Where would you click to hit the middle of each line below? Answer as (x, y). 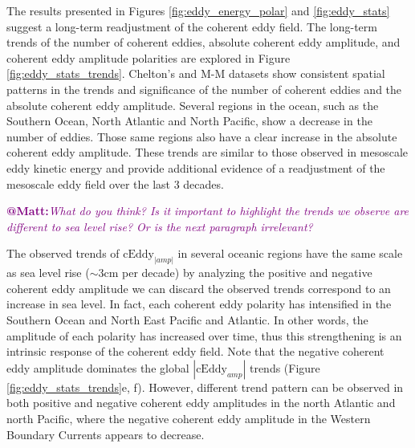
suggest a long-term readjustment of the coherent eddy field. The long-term (192, 26)
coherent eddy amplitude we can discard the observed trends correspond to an (199, 288)
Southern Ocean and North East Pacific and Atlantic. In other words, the (187, 319)
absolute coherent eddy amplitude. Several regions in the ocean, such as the (193, 105)
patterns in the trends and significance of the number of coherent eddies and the (204, 89)
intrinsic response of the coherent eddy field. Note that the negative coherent (195, 351)
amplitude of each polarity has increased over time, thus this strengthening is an (204, 335)
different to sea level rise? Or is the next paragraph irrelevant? (160, 226)
